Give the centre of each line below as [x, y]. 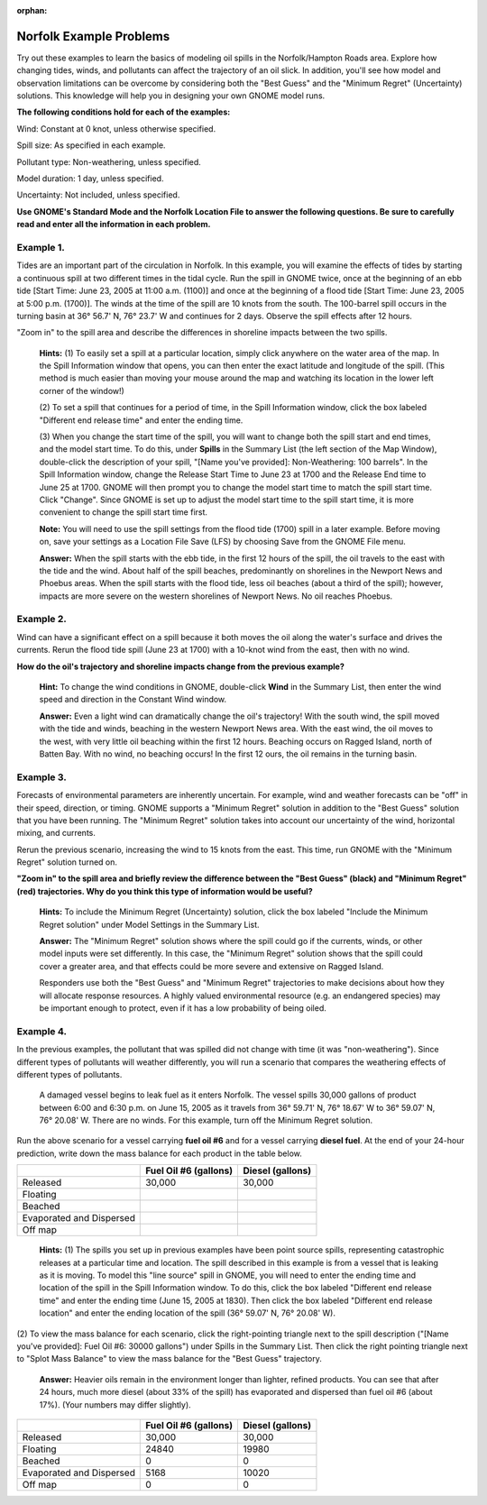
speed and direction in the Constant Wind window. [133, 700]
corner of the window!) [82, 390]
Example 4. [42, 1031]
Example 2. [41, 619]
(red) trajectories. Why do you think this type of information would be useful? [165, 891]
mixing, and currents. [56, 833]
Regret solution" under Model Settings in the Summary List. [150, 924]
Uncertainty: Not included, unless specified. [98, 195]
